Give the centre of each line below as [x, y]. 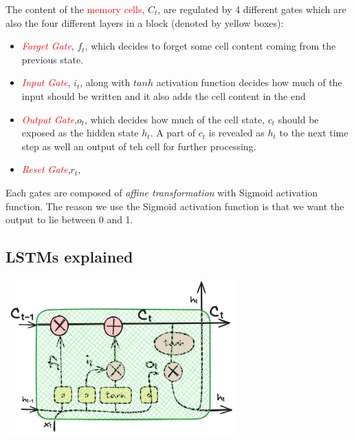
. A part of [173, 133]
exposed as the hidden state [80, 133]
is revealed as [236, 133]
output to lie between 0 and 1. [69, 219]
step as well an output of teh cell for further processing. [139, 146]
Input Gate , [46, 82]
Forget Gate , [48, 46]
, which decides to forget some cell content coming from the [210, 46]
